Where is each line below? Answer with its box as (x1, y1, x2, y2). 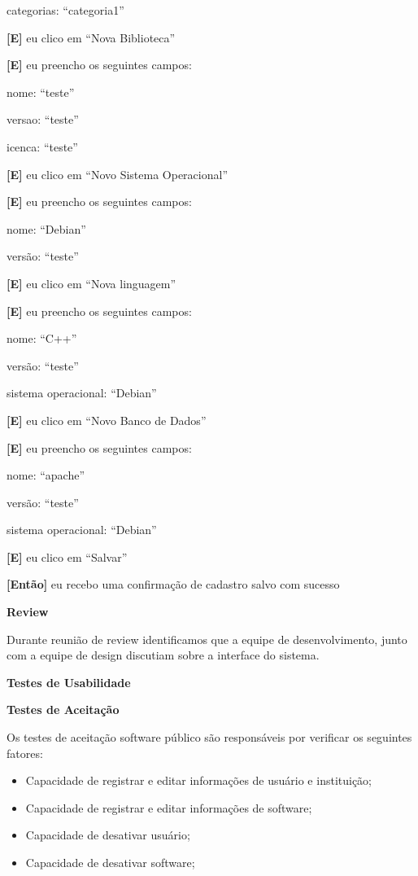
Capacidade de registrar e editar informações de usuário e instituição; (25, 772, 372, 789)
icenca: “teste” (7, 138, 78, 155)
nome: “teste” (7, 83, 75, 100)
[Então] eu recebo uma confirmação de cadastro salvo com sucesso (7, 576, 340, 593)
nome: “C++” (7, 330, 77, 347)
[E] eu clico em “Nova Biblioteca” (7, 28, 176, 46)
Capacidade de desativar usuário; (25, 826, 190, 843)
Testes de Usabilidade (7, 673, 131, 690)
